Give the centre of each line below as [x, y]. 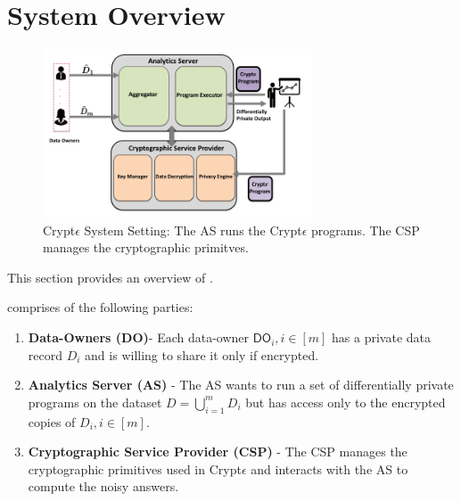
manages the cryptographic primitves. [146, 247]
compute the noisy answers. [103, 486]
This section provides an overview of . [110, 277]
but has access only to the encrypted [346, 402]
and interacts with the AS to [329, 468]
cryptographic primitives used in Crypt [135, 468]
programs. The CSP [366, 230]
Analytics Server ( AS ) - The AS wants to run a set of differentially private [241, 385]
